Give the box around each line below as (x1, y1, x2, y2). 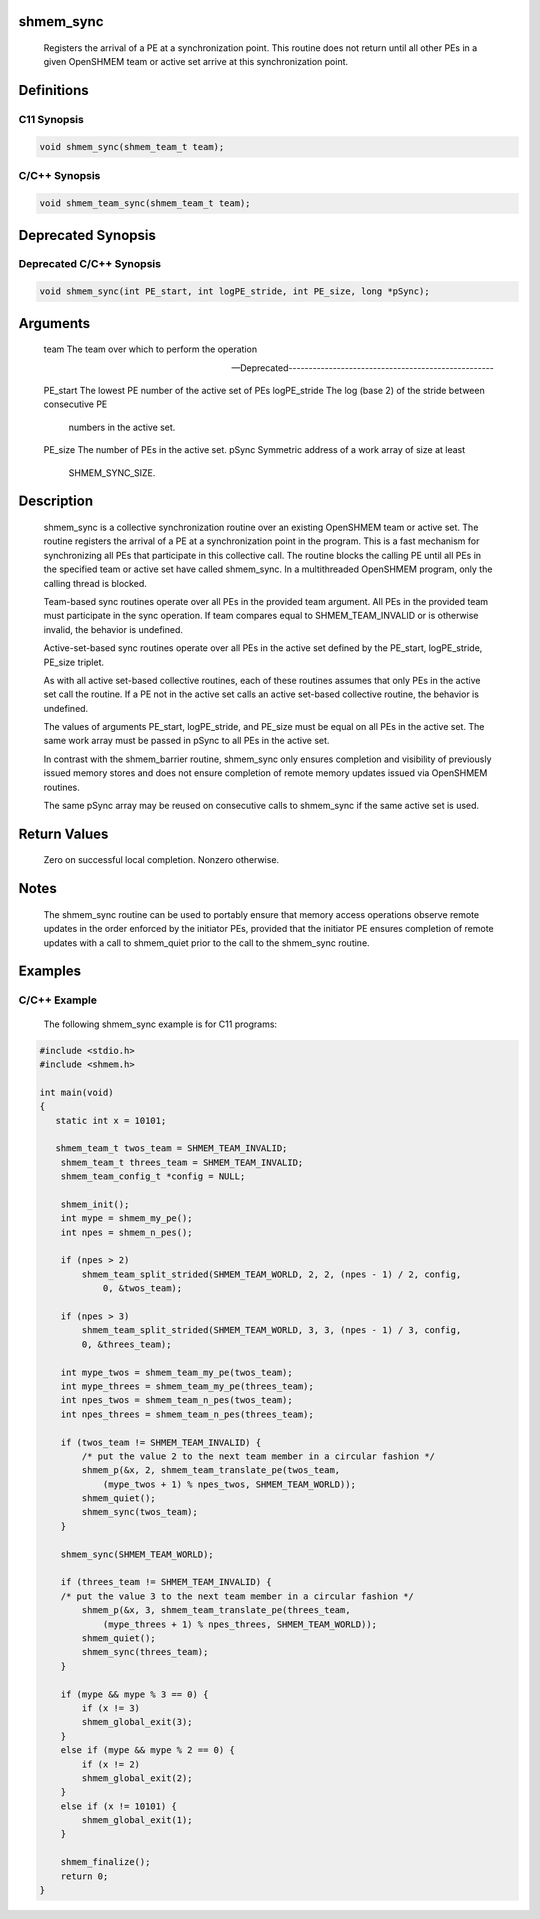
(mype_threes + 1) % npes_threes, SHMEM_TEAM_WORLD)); (102, 1618, 378, 1630)
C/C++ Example (18, 993, 97, 1007)
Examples (18, 963, 82, 980)
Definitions (18, 82, 89, 99)
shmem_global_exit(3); (81, 1716, 194, 1728)
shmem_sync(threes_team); (81, 1646, 209, 1658)
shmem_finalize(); (60, 1856, 151, 1868)
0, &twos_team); (102, 1283, 183, 1294)
